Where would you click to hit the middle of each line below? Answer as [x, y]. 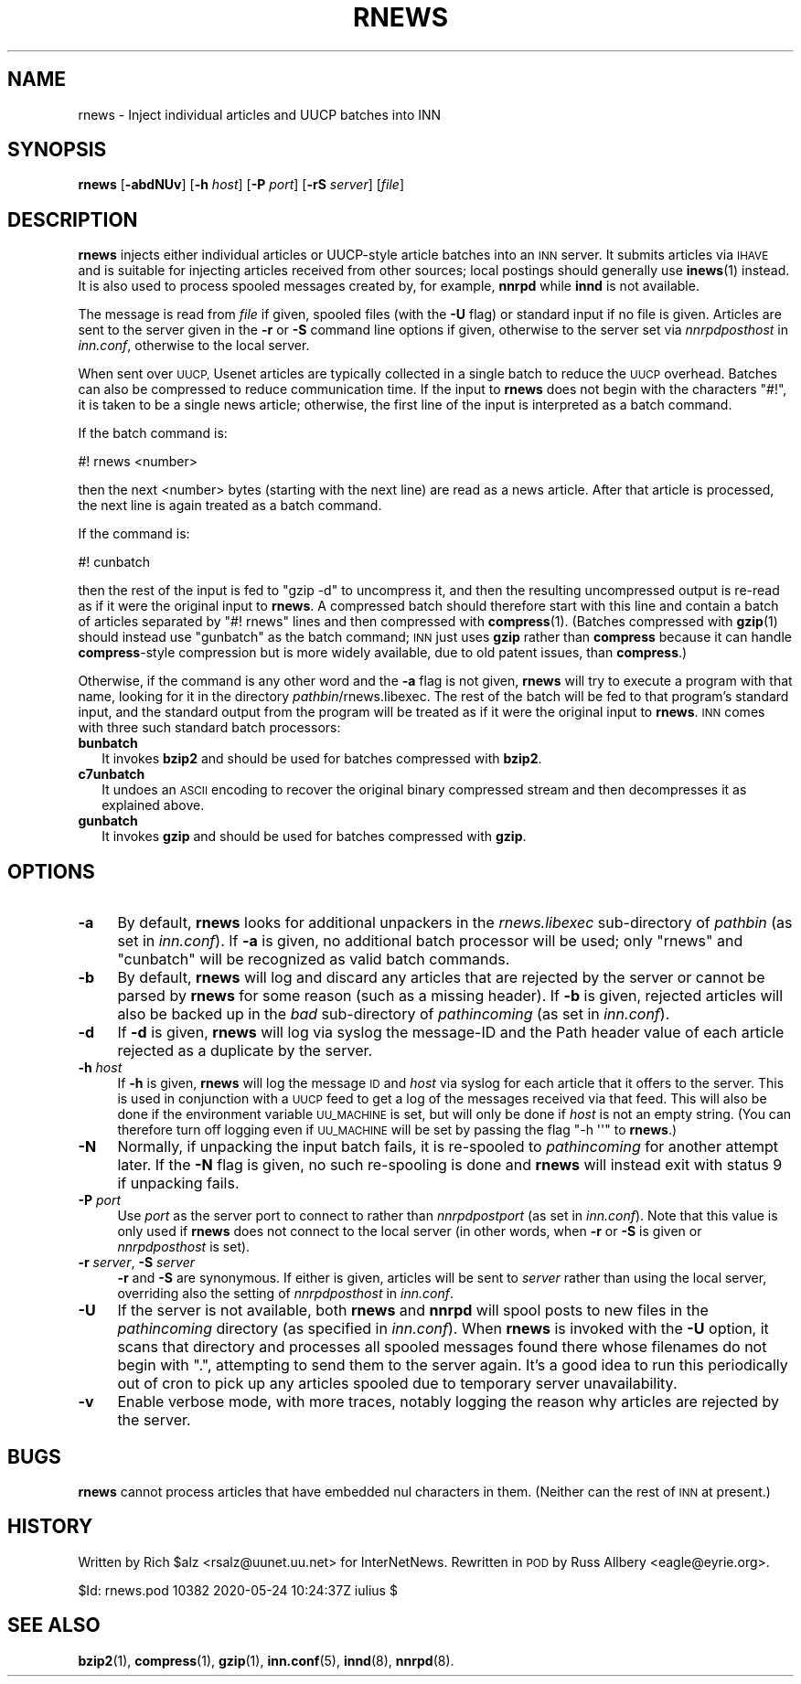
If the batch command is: [153, 433]
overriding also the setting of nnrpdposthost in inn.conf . [285, 1294]
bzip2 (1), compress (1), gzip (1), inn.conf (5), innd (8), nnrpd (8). [266, 1660]
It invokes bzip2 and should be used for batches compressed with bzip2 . [322, 759]
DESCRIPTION [73, 219]
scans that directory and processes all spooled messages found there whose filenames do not [442, 1347]
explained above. [153, 805]
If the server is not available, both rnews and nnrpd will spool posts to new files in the [413, 1311]
